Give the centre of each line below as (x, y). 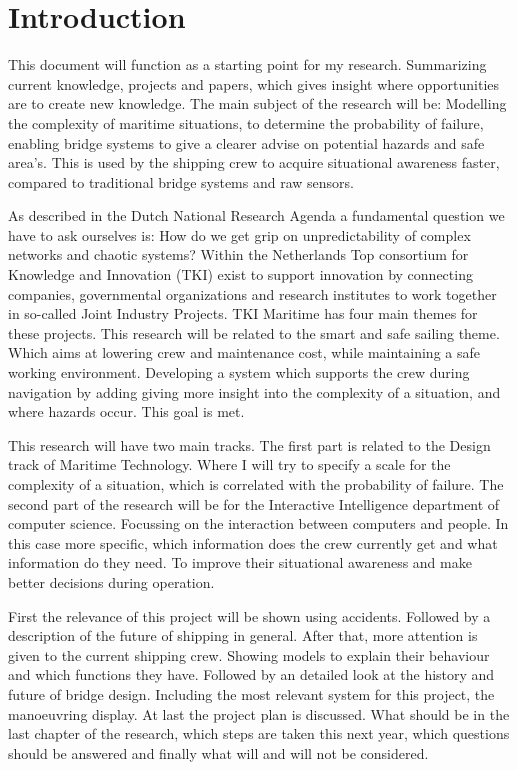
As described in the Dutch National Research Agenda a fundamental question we (256, 215)
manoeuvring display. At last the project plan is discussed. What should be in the (259, 713)
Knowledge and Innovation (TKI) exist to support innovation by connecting (240, 274)
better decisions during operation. (111, 581)
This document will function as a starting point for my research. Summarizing (247, 64)
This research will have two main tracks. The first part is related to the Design (249, 444)
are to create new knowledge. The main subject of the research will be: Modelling (257, 103)
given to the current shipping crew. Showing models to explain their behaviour (249, 654)
